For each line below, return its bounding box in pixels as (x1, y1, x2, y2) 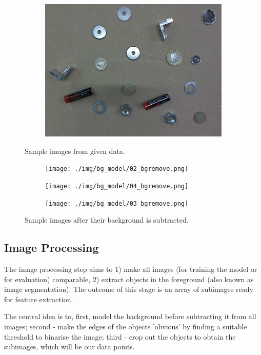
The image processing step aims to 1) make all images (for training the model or (4, 263, 257, 274)
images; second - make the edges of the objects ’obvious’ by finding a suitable (4, 321, 247, 331)
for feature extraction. (4, 293, 73, 304)
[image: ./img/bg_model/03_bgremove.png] (45, 200, 189, 207)
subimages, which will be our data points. (4, 341, 135, 352)
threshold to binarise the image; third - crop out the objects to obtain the (4, 331, 236, 342)
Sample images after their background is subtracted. (25, 214, 189, 225)
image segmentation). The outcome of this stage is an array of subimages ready (4, 284, 253, 294)
